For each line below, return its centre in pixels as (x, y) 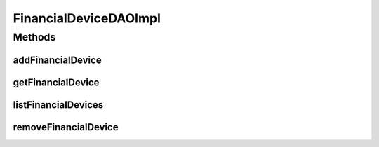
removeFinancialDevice (66, 127)
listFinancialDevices (58, 105)
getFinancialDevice (56, 82)
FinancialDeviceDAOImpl (87, 18)
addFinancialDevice (57, 60)
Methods (34, 37)
